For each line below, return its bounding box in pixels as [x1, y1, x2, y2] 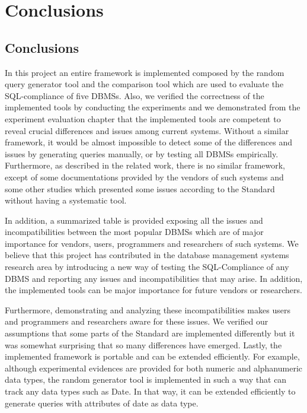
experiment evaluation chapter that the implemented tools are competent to [5, 112, 281, 125]
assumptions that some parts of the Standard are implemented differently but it [5, 327, 295, 339]
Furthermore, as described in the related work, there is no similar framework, [5, 159, 286, 171]
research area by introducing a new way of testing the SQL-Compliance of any [5, 260, 289, 273]
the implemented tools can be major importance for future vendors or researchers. [5, 284, 302, 296]
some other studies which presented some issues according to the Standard [5, 182, 275, 195]
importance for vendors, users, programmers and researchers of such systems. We [5, 237, 299, 249]
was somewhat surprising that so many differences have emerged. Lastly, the [5, 338, 282, 351]
